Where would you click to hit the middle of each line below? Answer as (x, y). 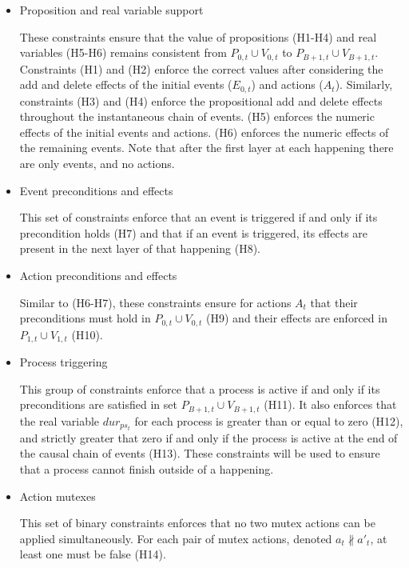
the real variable (60, 420)
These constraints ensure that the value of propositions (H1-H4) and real (198, 36)
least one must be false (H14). (93, 554)
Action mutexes (58, 496)
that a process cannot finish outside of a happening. (147, 469)
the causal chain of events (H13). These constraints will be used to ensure (200, 453)
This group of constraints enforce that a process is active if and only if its (200, 388)
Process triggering (64, 362)
